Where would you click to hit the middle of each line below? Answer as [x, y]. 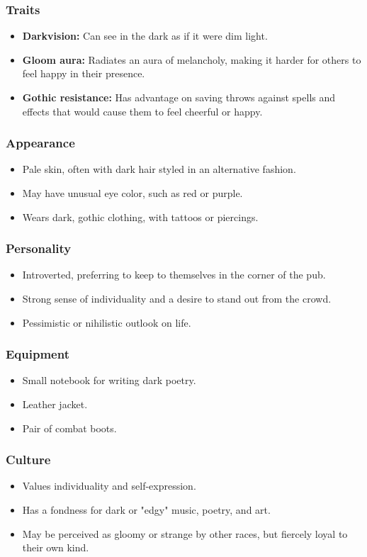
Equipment [38, 354]
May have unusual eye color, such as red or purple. [132, 193]
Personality [39, 248]
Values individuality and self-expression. [109, 486]
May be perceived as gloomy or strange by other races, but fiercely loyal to [185, 533]
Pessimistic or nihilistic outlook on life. [107, 322]
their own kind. [56, 547]
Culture [28, 460]
